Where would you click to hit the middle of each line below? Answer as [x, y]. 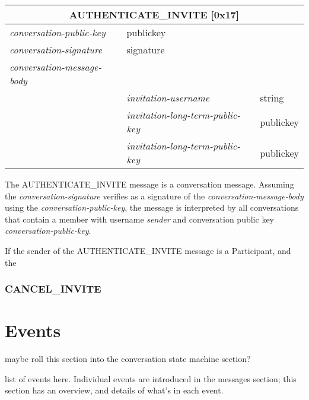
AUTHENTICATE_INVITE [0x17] [154, 15]
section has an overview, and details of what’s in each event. [114, 390]
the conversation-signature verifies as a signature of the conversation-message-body [154, 196]
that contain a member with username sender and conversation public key [139, 219]
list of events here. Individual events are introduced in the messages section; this [151, 378]
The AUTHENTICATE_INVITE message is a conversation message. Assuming [149, 184]
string [272, 98]
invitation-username [168, 98]
